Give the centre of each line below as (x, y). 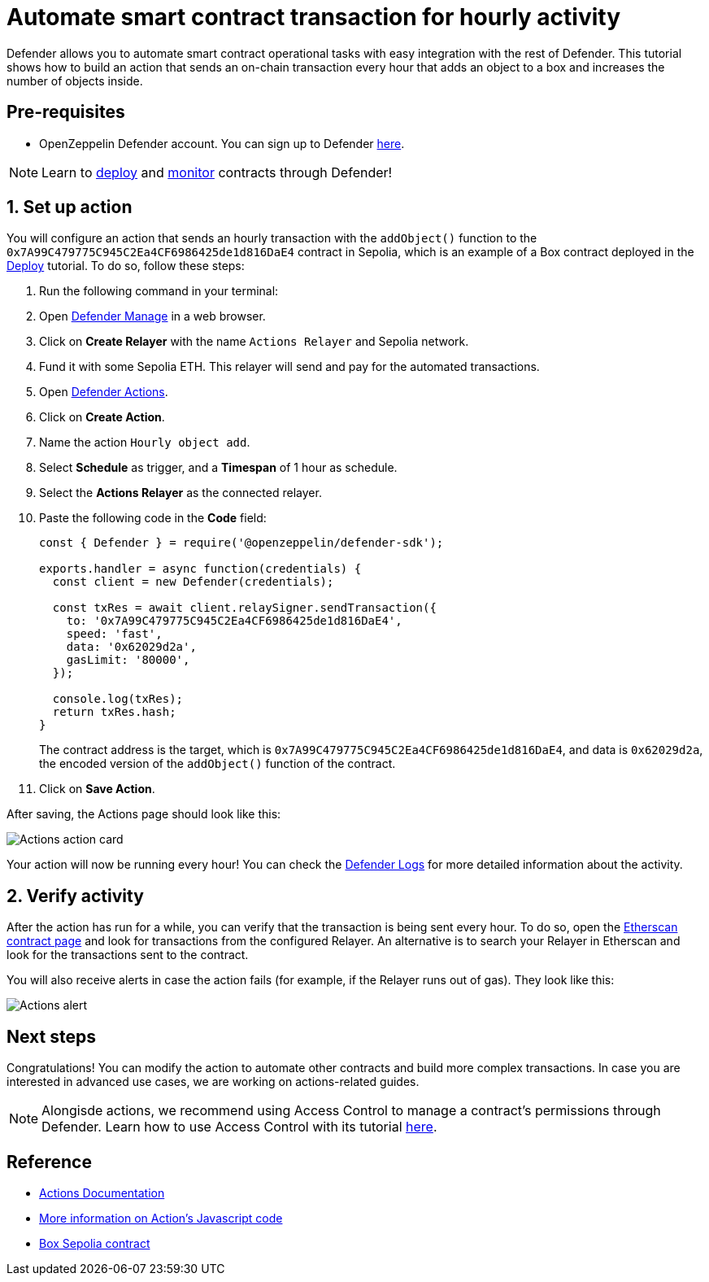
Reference (49, 1162)
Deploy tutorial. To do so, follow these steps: (126, 266)
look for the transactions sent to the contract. (128, 955)
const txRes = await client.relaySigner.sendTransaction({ (244, 608)
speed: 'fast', (114, 634)
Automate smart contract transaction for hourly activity (313, 17)
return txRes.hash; (114, 712)
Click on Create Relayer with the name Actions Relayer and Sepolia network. (254, 342)
